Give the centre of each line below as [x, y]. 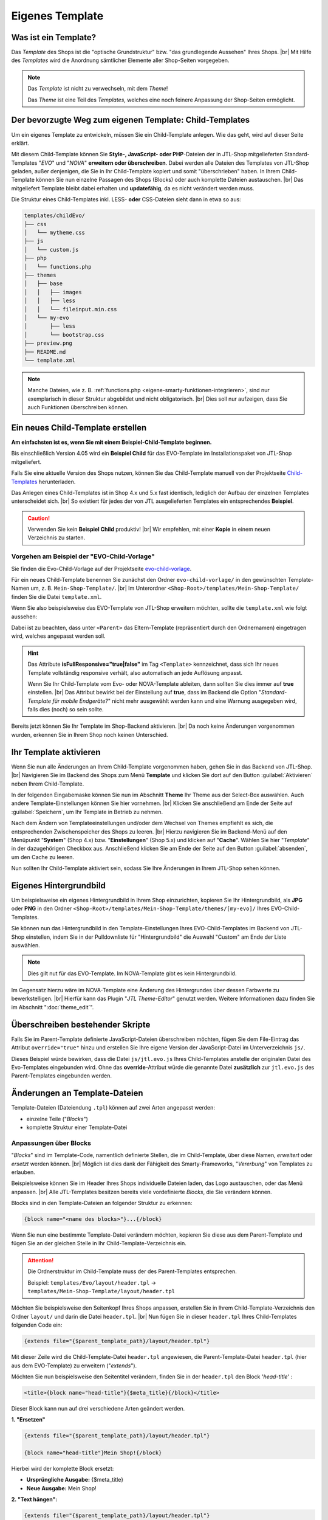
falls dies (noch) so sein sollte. [66, 710]
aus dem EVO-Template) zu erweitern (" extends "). [74, 1366]
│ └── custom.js [51, 250]
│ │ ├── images [53, 292]
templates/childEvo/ [54, 216]
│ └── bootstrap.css [64, 335]
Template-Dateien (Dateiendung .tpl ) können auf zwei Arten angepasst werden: [113, 1108]
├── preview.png [48, 343]
